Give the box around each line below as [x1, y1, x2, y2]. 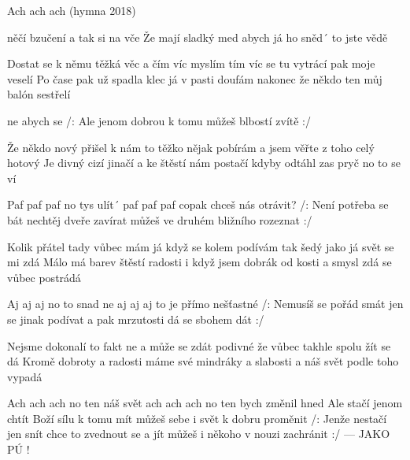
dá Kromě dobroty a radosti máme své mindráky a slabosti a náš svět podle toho [7, 353, 399, 369]
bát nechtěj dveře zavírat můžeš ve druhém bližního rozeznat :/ [7, 211, 312, 228]
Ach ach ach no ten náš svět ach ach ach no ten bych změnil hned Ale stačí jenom [7, 395, 403, 411]
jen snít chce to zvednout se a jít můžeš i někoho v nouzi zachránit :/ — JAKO [7, 425, 390, 442]
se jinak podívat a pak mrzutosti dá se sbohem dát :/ [7, 310, 264, 327]
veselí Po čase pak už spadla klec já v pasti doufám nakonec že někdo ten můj [7, 70, 382, 87]
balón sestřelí [7, 86, 71, 102]
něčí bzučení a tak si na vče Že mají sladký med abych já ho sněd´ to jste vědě [7, 28, 388, 45]
